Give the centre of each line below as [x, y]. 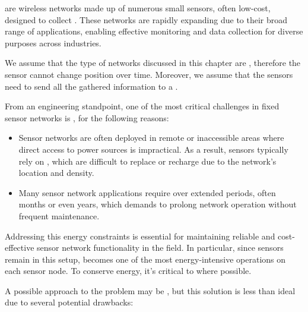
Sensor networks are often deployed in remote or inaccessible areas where [151, 138]
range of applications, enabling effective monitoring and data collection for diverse [154, 31]
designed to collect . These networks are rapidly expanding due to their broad [146, 19]
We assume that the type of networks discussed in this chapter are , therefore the [153, 63]
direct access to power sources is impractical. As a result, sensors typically [153, 149]
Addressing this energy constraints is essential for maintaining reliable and [140, 236]
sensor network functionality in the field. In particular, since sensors [160, 248]
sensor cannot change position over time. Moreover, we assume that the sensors [149, 74]
